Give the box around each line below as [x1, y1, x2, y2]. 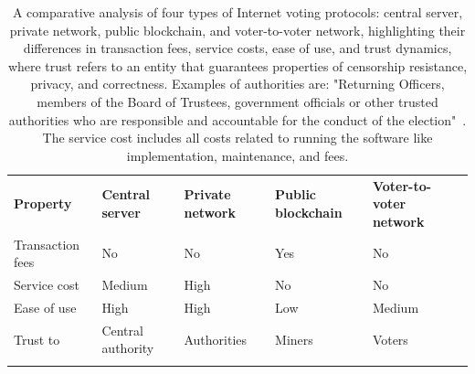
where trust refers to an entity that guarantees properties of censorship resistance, [7, 56, 468, 75]
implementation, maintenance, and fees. [126, 145, 349, 165]
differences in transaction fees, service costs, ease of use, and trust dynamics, [23, 38, 452, 58]
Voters [372, 329, 408, 348]
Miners [275, 329, 313, 348]
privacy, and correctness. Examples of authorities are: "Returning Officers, [30, 74, 445, 93]
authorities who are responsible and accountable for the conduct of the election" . [8, 110, 467, 129]
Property [14, 194, 72, 213]
